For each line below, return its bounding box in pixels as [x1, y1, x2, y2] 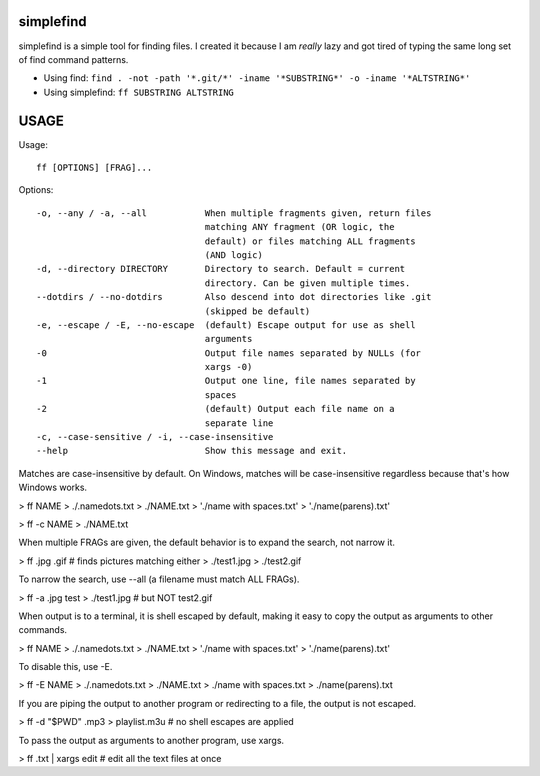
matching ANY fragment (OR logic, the [204, 221, 395, 233]
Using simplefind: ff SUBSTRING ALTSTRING [43, 86, 234, 98]
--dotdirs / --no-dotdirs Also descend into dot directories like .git [36, 291, 432, 303]
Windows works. [18, 481, 88, 494]
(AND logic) [204, 249, 264, 260]
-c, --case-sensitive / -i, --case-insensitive [36, 431, 274, 443]
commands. [18, 624, 68, 636]
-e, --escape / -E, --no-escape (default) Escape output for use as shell [36, 319, 416, 330]
